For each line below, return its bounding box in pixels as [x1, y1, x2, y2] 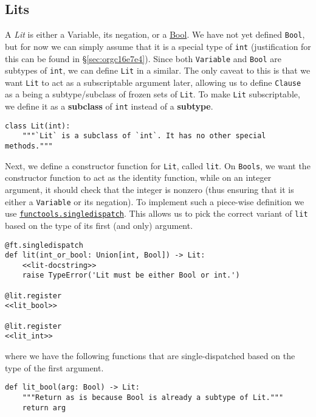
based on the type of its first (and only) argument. [5, 219, 193, 231]
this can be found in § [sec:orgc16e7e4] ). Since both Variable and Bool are [5, 52, 282, 65]
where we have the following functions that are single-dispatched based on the [5, 349, 295, 362]
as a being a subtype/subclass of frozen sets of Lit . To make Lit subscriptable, [5, 88, 300, 100]
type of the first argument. [5, 361, 104, 374]
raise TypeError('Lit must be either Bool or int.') [22, 271, 240, 280]
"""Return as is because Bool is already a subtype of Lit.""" [22, 393, 284, 402]
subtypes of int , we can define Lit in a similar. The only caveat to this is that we [5, 64, 311, 77]
